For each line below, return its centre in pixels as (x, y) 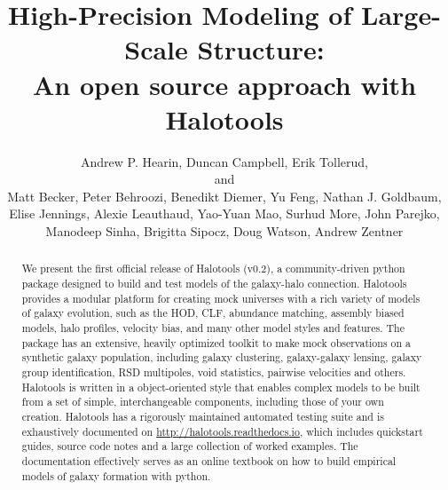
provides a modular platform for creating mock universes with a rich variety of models (221, 298)
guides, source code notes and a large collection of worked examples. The (190, 446)
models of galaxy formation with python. (116, 475)
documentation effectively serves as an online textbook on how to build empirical (209, 460)
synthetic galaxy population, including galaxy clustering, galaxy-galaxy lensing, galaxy (222, 357)
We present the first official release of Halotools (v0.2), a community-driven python (213, 269)
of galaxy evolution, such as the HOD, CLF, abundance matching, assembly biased (213, 313)
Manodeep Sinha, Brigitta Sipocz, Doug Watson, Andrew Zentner (224, 231)
